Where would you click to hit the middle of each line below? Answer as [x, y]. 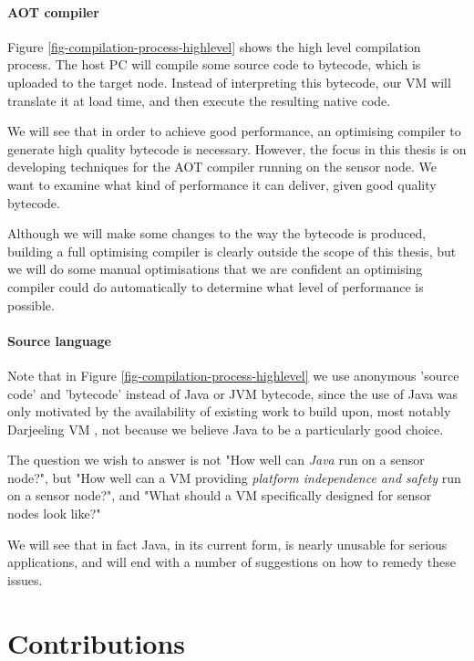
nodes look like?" [54, 514]
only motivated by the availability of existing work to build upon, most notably [229, 411]
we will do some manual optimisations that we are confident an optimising [215, 269]
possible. [31, 304]
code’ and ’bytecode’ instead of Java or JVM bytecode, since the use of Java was [232, 393]
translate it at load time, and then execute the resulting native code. [199, 100]
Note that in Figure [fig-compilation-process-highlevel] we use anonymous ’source [233, 375]
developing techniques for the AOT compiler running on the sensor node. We [222, 167]
